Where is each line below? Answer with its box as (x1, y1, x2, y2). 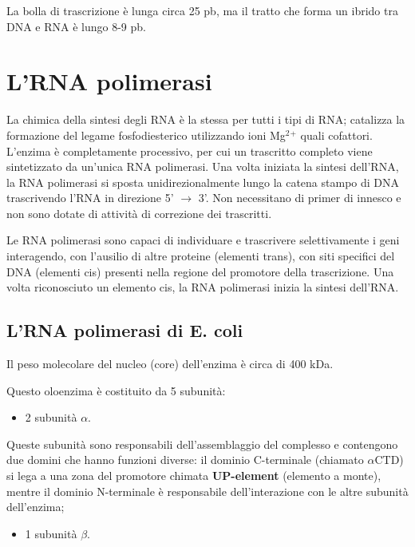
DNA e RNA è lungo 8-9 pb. (6, 18, 146, 34)
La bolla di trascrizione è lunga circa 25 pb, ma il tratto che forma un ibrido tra (6, 2, 398, 18)
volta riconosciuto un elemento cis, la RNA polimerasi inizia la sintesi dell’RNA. (6, 279, 399, 295)
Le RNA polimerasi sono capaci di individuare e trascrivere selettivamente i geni (6, 232, 400, 248)
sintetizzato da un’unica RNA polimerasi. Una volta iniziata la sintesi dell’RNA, (6, 158, 399, 175)
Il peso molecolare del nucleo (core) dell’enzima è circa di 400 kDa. (6, 355, 334, 372)
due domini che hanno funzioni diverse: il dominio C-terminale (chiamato (6, 451, 364, 468)
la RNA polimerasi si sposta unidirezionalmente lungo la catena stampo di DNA (6, 173, 400, 190)
